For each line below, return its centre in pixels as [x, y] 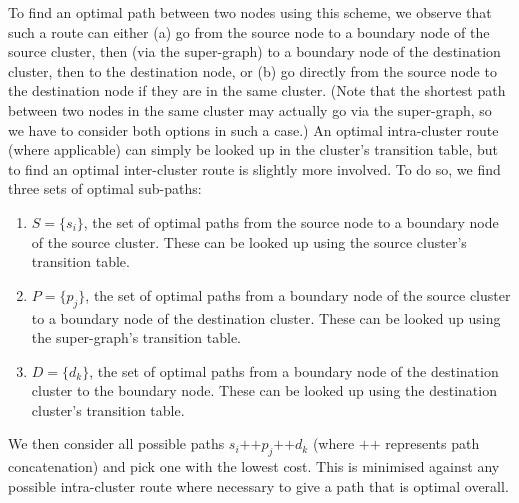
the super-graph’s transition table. [136, 337]
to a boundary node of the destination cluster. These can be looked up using [266, 317]
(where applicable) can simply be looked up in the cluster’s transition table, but [253, 149]
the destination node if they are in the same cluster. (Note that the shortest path [257, 90]
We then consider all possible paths [116, 443]
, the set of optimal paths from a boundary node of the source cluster [298, 294]
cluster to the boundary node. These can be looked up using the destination [264, 390]
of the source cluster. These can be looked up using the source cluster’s [249, 241]
